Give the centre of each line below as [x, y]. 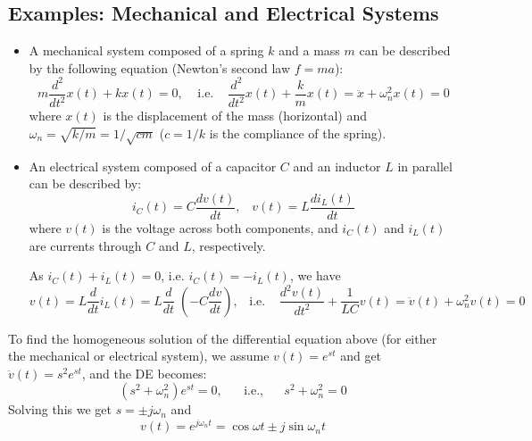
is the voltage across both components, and [220, 227]
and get [361, 356]
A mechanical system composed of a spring [146, 50]
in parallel [425, 166]
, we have [315, 275]
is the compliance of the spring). [298, 133]
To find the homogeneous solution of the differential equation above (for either [223, 338]
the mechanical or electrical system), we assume [139, 356]
